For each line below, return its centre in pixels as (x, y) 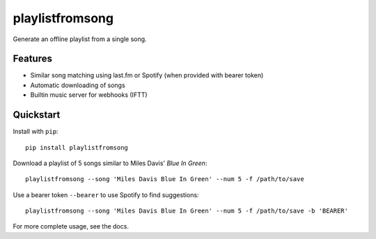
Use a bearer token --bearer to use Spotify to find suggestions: (106, 194)
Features (32, 59)
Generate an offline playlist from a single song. (80, 39)
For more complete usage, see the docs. (71, 226)
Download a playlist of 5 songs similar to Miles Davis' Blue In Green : (110, 163)
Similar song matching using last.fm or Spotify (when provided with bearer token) (147, 75)
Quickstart (37, 115)
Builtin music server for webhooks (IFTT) (89, 95)
